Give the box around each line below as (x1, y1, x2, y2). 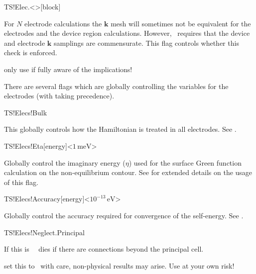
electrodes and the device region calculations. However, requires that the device (4, 28, 250, 38)
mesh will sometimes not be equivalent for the (111, 18, 251, 28)
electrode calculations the (24, 18, 102, 28)
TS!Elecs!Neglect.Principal (4, 227, 85, 237)
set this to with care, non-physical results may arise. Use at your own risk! (4, 260, 235, 271)
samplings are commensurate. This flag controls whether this (53, 37, 239, 48)
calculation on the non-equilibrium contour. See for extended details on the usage (4, 167, 253, 178)
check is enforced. (4, 47, 57, 58)
